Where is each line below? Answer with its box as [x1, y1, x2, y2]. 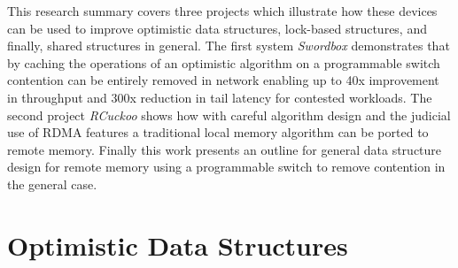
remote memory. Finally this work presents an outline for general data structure [7, 140, 442, 158]
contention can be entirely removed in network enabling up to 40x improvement [7, 71, 439, 89]
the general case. [7, 174, 97, 193]
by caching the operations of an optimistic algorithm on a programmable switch [7, 53, 440, 72]
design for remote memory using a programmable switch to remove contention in [7, 157, 446, 176]
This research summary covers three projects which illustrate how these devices [7, 2, 438, 19]
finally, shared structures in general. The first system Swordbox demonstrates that [7, 36, 450, 55]
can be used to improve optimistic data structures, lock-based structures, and [7, 19, 427, 37]
